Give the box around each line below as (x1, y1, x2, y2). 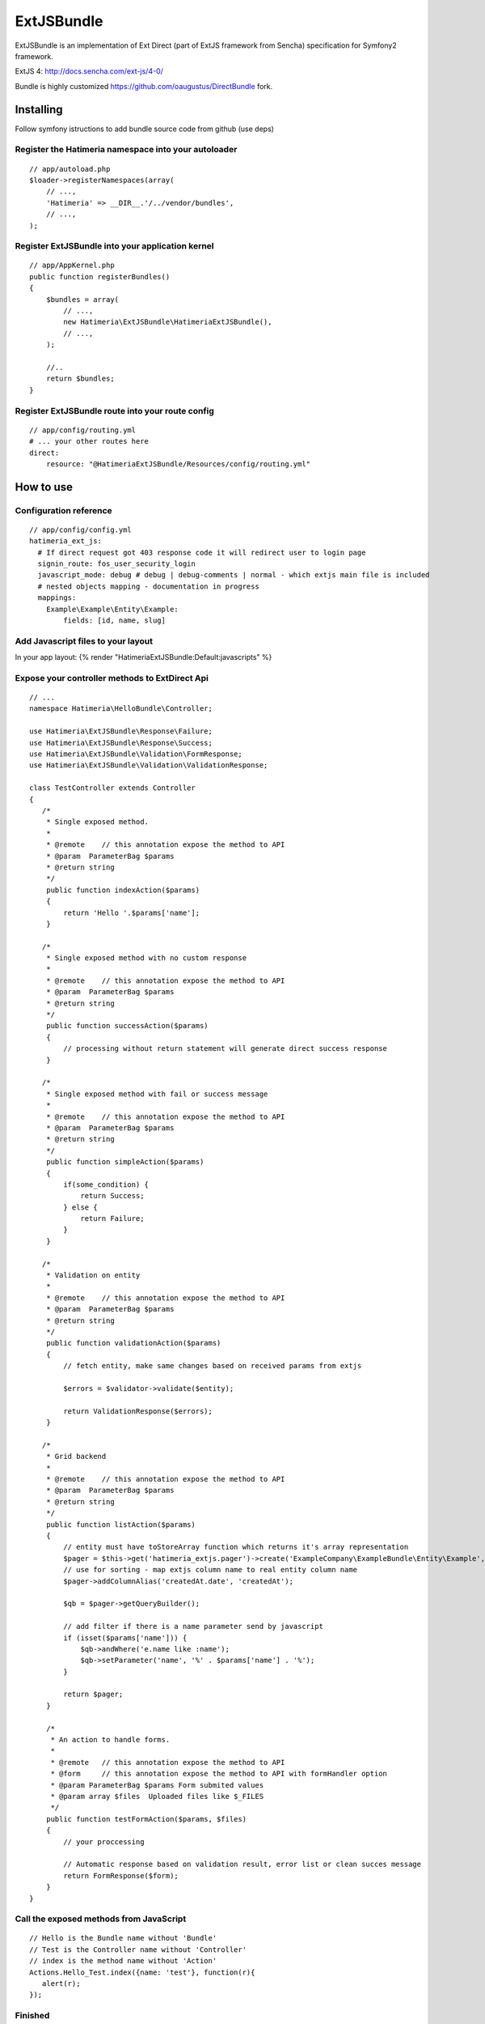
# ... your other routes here (29, 437, 150, 446)
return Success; (80, 1191, 145, 1201)
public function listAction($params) (45, 1520, 196, 1529)
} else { (63, 1202, 98, 1212)
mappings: (37, 593, 77, 602)
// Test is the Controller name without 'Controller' (29, 1945, 247, 1954)
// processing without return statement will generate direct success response (63, 1044, 388, 1053)
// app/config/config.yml (29, 525, 133, 534)
